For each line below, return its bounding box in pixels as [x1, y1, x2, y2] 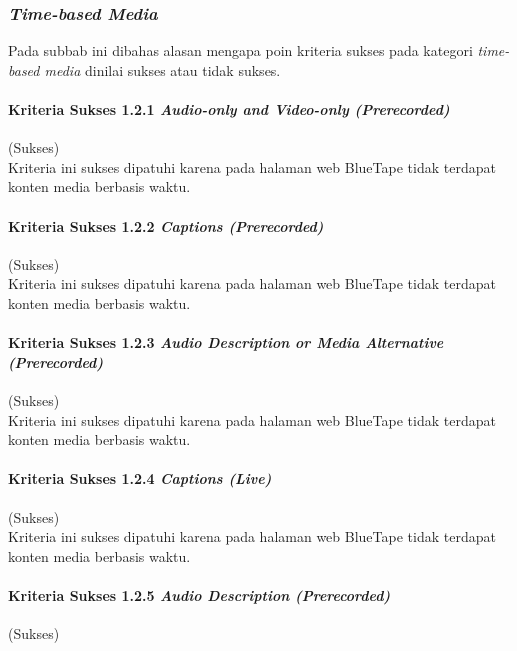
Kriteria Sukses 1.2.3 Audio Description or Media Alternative [8, 332, 444, 353]
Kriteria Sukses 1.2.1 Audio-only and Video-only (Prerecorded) [8, 99, 450, 119]
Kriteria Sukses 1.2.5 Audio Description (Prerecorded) [8, 584, 391, 605]
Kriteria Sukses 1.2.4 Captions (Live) [8, 468, 272, 489]
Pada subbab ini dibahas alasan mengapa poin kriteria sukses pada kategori [8, 40, 473, 61]
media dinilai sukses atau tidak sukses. [44, 59, 281, 80]
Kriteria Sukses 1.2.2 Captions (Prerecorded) [8, 215, 324, 236]
